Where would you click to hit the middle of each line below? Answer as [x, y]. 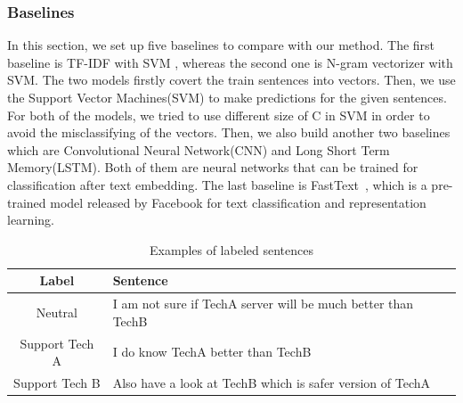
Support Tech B [57, 383]
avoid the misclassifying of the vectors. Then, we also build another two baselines [229, 132]
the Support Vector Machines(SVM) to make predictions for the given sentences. [227, 97]
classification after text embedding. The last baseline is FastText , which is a [217, 184]
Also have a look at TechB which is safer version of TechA [272, 383]
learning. [31, 220]
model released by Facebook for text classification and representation [238, 202]
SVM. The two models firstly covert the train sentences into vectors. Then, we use [231, 80]
